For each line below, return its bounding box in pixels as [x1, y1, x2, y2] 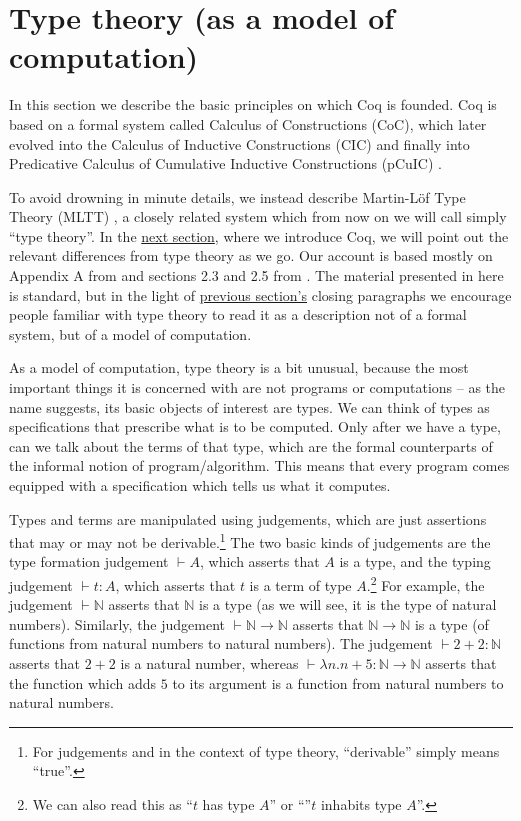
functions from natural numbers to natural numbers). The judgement [9, 633, 433, 654]
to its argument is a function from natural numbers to [172, 672, 504, 693]
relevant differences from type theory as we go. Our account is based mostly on [9, 245, 493, 266]
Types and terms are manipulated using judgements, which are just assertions [9, 508, 487, 529]
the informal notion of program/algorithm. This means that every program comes [9, 455, 510, 476]
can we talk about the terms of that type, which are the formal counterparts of [9, 435, 493, 456]
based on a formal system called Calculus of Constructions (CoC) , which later [9, 113, 487, 134]
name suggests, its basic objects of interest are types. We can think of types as [9, 396, 490, 417]
